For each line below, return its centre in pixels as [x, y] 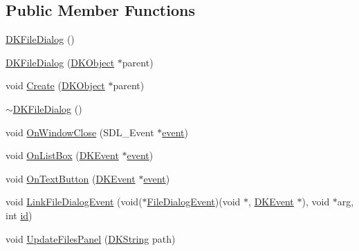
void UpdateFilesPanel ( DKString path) [91, 238]
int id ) [19, 215]
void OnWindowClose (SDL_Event [80, 132]
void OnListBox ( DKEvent [62, 155]
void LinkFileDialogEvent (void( [74, 202]
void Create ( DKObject [55, 85]
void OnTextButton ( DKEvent [71, 178]
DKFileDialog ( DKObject [60, 62]
